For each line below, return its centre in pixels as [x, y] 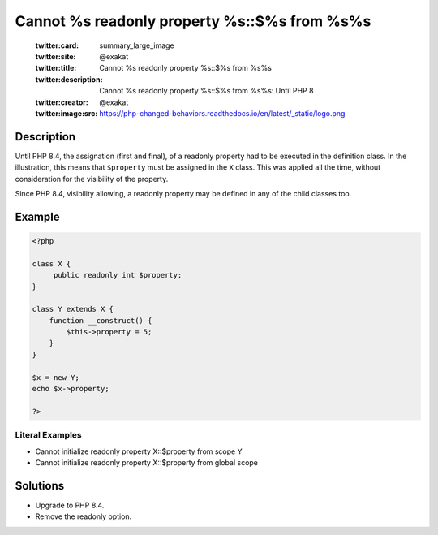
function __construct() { [101, 320]
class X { [52, 263]
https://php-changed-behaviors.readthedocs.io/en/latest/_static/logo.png [222, 113]
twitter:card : [57, 45]
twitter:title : [56, 68]
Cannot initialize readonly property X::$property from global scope [147, 462]
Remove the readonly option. [84, 516]
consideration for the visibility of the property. [92, 179]
